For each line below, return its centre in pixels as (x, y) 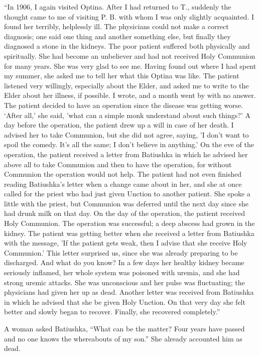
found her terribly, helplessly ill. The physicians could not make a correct (116, 26)
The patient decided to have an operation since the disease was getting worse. (124, 105)
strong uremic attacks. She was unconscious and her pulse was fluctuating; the (124, 282)
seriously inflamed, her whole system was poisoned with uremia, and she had (122, 272)
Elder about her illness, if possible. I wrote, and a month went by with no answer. (130, 95)
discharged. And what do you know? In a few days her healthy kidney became (124, 262)
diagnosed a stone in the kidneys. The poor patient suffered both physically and (127, 46)
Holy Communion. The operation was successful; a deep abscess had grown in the (129, 223)
